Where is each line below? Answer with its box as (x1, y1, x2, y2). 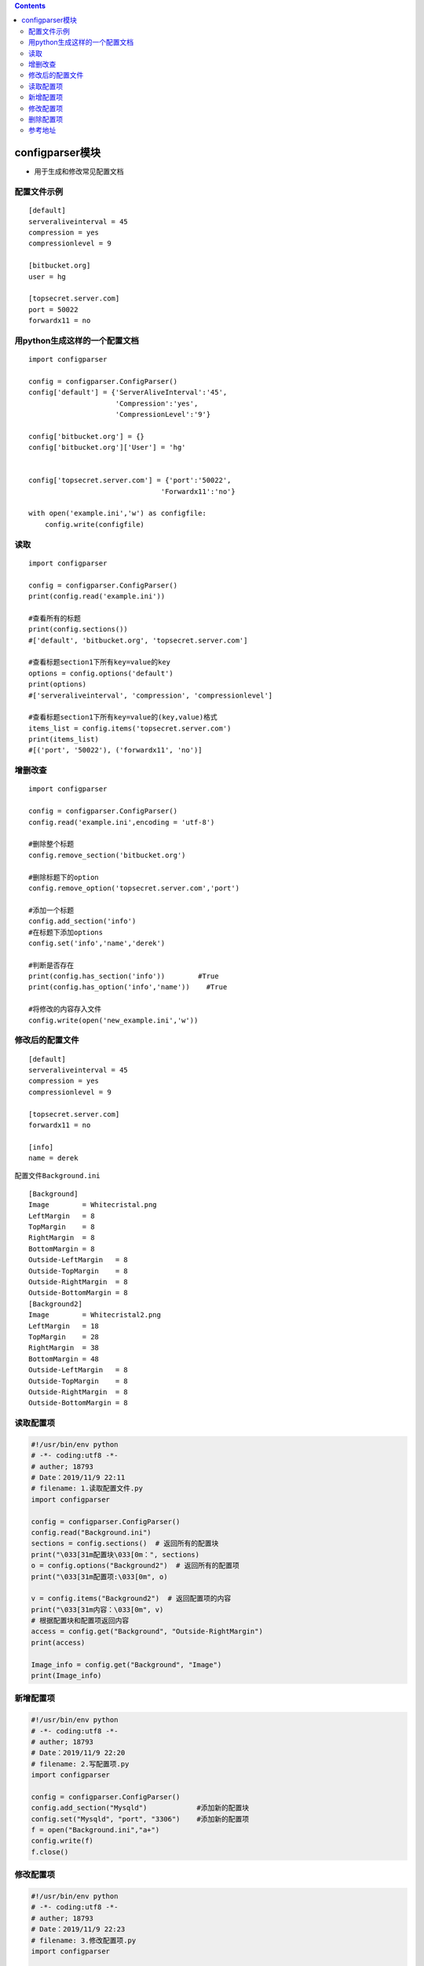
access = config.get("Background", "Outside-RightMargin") (31, 1627, 263, 1636)
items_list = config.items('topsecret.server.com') (28, 723, 232, 733)
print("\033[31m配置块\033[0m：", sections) (31, 1550, 200, 1559)
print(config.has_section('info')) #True (28, 972, 219, 981)
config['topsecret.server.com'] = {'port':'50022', (28, 476, 232, 485)
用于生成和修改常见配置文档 (34, 167, 124, 176)
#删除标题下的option (28, 873, 100, 882)
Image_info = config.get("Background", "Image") (31, 1660, 222, 1669)
